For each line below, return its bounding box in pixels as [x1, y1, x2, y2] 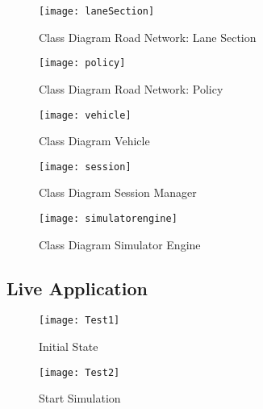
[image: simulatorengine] [39, 213, 177, 224]
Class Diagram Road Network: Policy [39, 80, 223, 97]
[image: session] [39, 161, 131, 173]
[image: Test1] [39, 315, 120, 327]
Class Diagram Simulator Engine [39, 236, 201, 252]
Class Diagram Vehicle [39, 132, 150, 149]
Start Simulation [39, 390, 121, 407]
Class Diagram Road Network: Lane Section [39, 28, 257, 45]
